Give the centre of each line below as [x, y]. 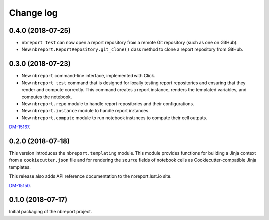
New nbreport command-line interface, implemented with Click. [89, 76]
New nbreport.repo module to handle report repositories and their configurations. [108, 104]
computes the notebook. [47, 97]
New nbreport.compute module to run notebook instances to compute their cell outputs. [115, 118]
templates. [20, 167]
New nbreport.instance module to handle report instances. [86, 111]
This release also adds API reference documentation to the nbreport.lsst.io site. [90, 176]
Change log [34, 13]
